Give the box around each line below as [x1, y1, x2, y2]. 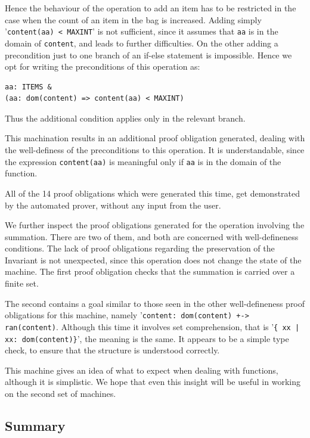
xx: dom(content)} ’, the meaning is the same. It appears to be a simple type [5, 332, 289, 344]
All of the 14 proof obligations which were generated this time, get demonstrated [5, 187, 300, 199]
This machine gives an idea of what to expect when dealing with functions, [5, 364, 278, 376]
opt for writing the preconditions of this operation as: [5, 60, 200, 73]
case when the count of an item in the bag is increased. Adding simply [5, 13, 262, 26]
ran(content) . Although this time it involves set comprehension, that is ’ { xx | [5, 320, 300, 333]
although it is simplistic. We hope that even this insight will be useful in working [5, 375, 300, 388]
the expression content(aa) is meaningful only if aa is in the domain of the [5, 155, 281, 167]
